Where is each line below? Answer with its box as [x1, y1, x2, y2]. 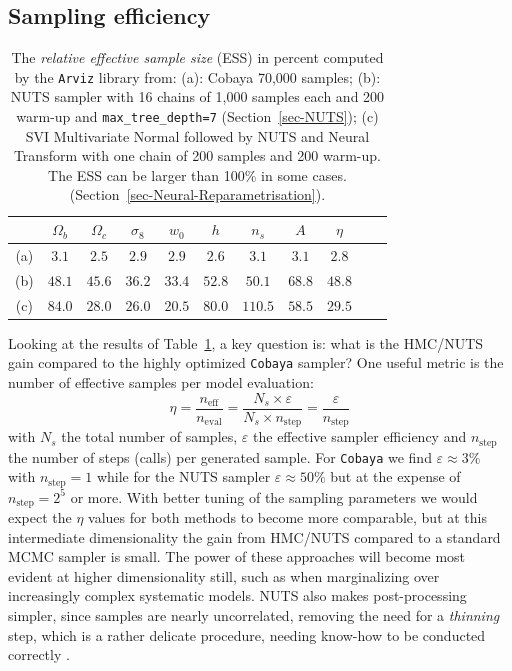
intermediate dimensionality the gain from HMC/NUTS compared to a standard [8, 526, 501, 547]
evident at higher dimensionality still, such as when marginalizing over [8, 565, 440, 586]
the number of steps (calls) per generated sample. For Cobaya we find [8, 446, 432, 467]
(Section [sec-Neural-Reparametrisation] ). [69, 184, 326, 205]
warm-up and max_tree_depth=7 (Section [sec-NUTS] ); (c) [16, 106, 379, 127]
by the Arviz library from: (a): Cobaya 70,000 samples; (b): [14, 66, 381, 87]
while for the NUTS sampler [96, 466, 271, 487]
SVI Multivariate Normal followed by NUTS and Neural [25, 125, 370, 146]
